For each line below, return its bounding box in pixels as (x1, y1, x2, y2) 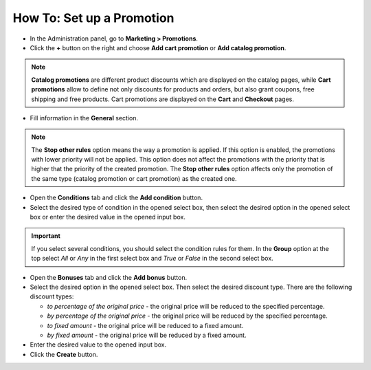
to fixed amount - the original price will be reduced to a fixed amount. (47, 321, 244, 329)
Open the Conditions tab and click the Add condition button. (30, 193, 203, 202)
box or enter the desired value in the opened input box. (30, 213, 185, 221)
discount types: (30, 292, 74, 301)
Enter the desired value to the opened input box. (30, 340, 167, 349)
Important (31, 232, 61, 240)
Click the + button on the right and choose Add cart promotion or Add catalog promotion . (30, 43, 286, 52)
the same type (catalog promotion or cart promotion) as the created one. (31, 174, 237, 182)
